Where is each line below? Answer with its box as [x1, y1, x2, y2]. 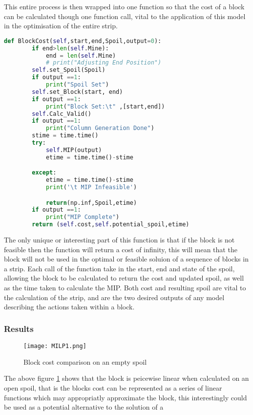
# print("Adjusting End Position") [45, 59, 162, 66]
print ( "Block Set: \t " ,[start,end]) [45, 103, 165, 110]
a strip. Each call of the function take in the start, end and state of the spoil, [4, 263, 235, 273]
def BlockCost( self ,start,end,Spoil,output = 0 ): [4, 37, 162, 44]
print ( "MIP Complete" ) [45, 214, 120, 221]
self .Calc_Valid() [32, 110, 91, 117]
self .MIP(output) [45, 146, 102, 153]
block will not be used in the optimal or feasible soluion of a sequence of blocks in [4, 254, 249, 264]
